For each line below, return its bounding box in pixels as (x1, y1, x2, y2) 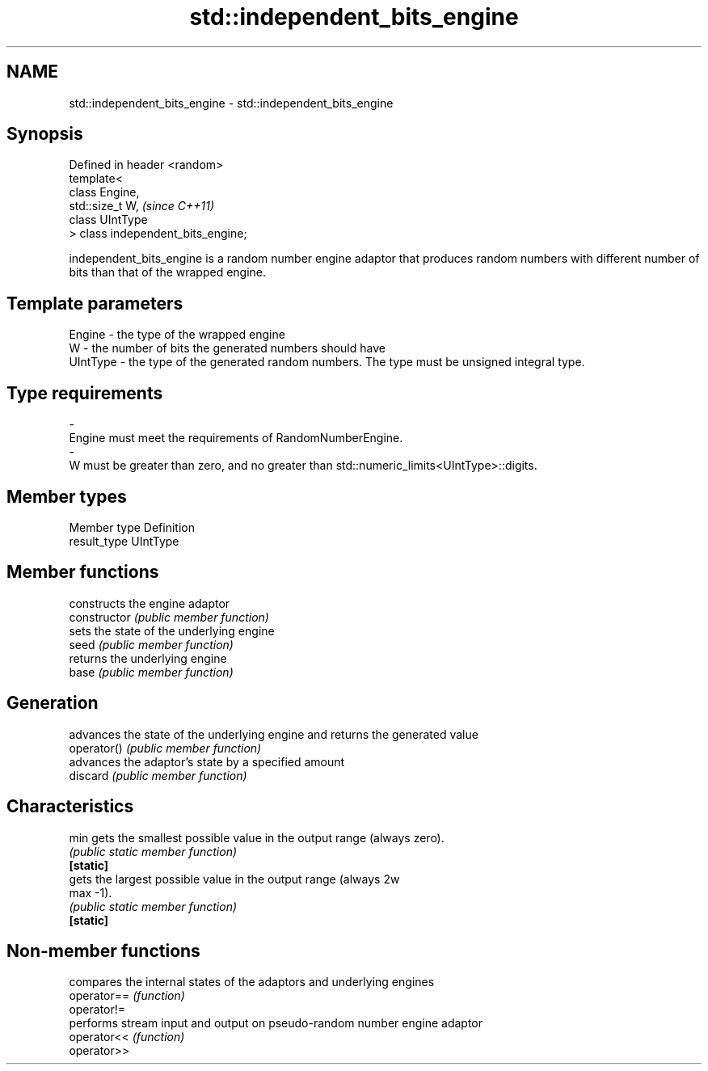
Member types (6, 486, 127, 507)
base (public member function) (69, 664, 234, 679)
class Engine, (69, 185, 140, 200)
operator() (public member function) (69, 740, 262, 755)
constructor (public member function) (69, 609, 269, 624)
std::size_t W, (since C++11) (69, 199, 215, 213)
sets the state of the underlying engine (69, 623, 275, 638)
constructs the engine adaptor (69, 596, 230, 610)
